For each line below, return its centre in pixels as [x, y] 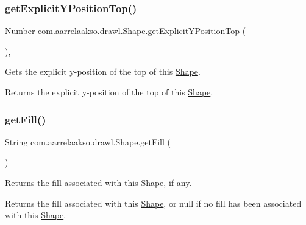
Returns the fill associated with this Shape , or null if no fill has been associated [153, 203]
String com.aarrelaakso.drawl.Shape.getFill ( [88, 141]
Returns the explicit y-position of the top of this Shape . [109, 92]
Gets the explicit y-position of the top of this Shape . [103, 71]
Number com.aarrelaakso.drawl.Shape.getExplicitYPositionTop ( [126, 31]
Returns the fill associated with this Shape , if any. [98, 182]
